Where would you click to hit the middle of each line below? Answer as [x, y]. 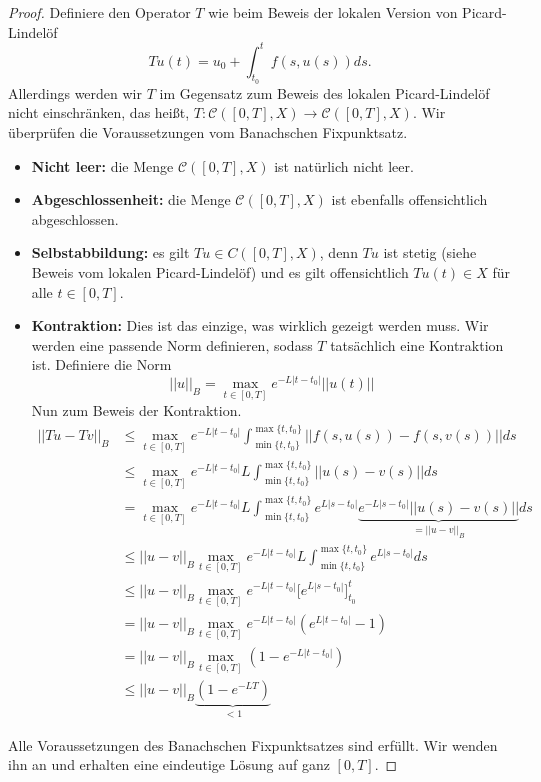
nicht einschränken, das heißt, [99, 112]
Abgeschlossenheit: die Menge [131, 199]
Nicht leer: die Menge [102, 165]
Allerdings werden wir [75, 92]
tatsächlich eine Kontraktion [417, 344]
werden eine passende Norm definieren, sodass [172, 344]
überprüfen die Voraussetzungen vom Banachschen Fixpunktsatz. [208, 132]
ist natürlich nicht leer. [344, 165]
